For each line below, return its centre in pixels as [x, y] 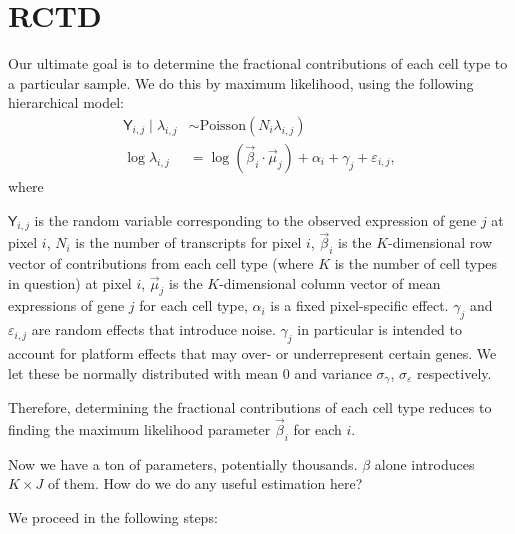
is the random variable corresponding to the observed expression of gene [255, 219]
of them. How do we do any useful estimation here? [205, 483]
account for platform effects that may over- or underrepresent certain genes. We [252, 353]
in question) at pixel [70, 282]
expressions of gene [66, 305]
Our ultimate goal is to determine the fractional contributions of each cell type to [258, 63]
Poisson [222, 125]
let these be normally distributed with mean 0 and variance [190, 372]
